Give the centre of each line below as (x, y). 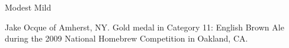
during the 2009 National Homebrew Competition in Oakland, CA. (126, 38)
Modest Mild (28, 7)
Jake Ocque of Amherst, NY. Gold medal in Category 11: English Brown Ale (144, 27)
